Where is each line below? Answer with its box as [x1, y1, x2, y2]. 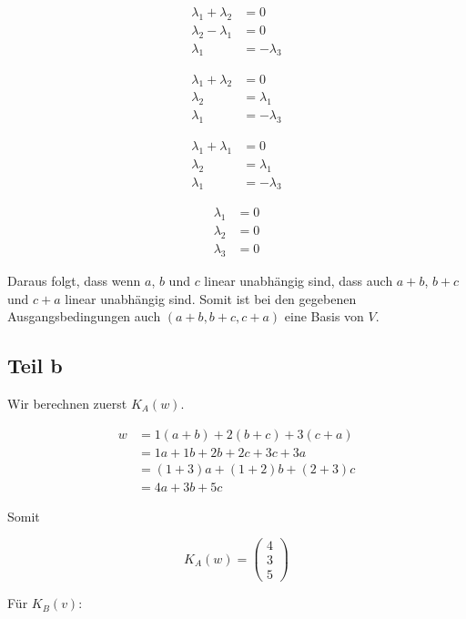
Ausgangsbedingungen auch [7, 307, 161, 326]
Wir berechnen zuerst [7, 393, 127, 412]
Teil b [7, 351, 63, 380]
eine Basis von [284, 307, 364, 326]
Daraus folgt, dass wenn [7, 270, 141, 289]
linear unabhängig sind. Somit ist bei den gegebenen [65, 289, 357, 308]
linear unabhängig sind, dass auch [204, 270, 393, 289]
